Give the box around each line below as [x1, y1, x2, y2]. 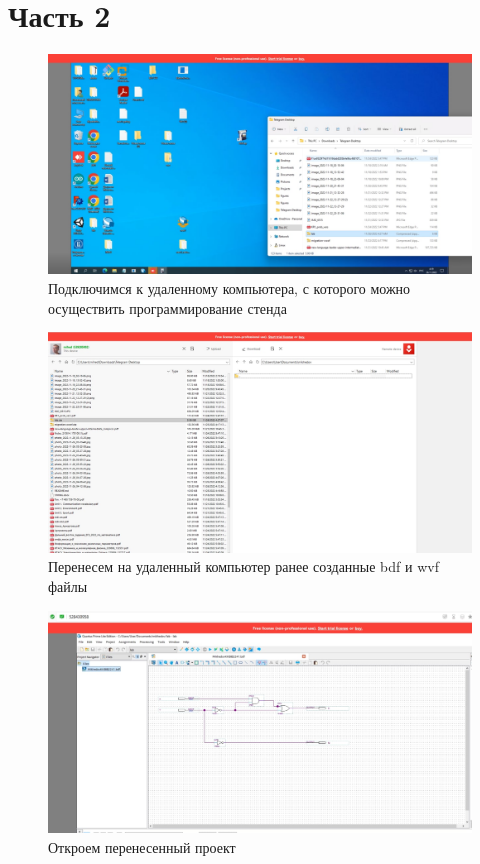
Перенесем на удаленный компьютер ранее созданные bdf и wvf [48, 556, 439, 577]
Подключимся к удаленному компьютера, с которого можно [48, 278, 411, 298]
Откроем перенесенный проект [48, 836, 236, 857]
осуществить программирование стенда [48, 297, 287, 318]
